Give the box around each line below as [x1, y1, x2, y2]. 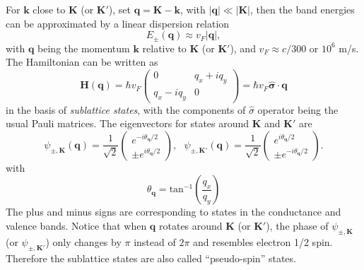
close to [33, 2, 66, 16]
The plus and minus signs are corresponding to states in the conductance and [6, 204, 341, 219]
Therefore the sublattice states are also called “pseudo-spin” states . [6, 250, 296, 265]
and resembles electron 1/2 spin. [193, 234, 333, 249]
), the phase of [266, 218, 329, 233]
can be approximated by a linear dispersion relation [6, 16, 230, 30]
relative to [142, 40, 187, 55]
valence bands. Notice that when [6, 218, 147, 233]
